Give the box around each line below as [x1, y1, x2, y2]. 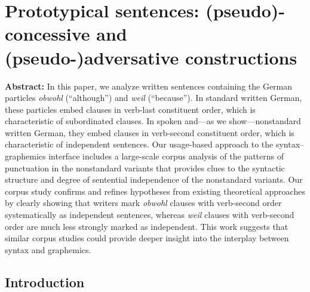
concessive [5, 21, 90, 46]
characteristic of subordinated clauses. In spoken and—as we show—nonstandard [5, 115, 301, 127]
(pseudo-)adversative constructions [5, 45, 297, 69]
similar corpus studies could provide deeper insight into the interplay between [5, 232, 289, 244]
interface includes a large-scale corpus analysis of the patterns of [48, 150, 284, 162]
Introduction [5, 272, 85, 291]
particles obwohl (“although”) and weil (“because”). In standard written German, [5, 91, 302, 104]
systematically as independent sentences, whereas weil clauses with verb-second [5, 208, 294, 221]
